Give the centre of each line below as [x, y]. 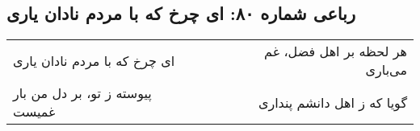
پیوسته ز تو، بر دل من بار [82, 93]
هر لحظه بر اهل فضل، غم [336, 51]
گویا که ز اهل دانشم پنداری [332, 102]
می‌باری [386, 70]
